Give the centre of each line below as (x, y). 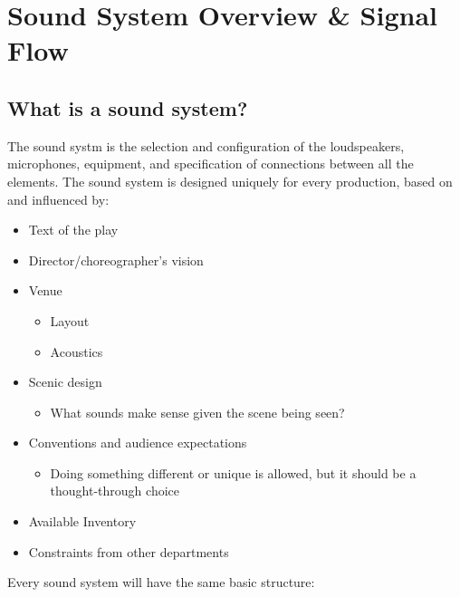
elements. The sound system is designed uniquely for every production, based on (230, 181)
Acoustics (77, 351)
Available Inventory (82, 521)
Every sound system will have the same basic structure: (161, 582)
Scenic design (65, 382)
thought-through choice (115, 491)
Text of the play (73, 230)
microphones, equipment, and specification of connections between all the (211, 164)
